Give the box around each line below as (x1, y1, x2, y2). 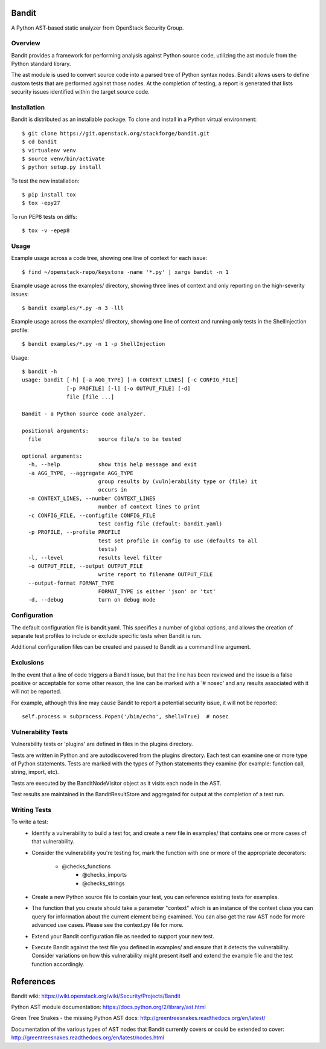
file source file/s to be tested (28, 436, 181, 443)
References (11, 976, 56, 987)
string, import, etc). (11, 768, 59, 776)
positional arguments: (22, 427, 89, 434)
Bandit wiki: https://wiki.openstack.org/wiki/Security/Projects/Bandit (11, 992, 181, 999)
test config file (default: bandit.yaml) (98, 520, 223, 527)
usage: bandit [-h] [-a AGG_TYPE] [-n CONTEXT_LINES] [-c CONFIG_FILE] (22, 377, 238, 383)
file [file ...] (66, 394, 115, 400)
